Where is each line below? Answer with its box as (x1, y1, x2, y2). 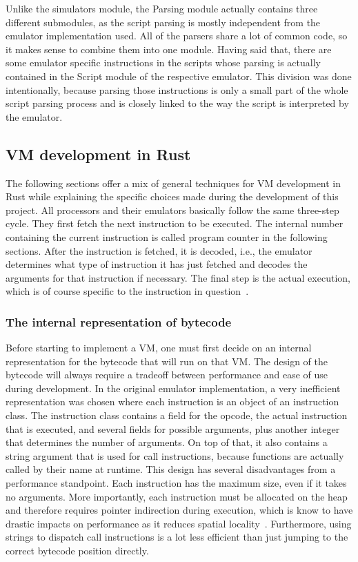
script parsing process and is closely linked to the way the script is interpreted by (6, 96, 349, 110)
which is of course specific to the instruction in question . (6, 284, 249, 298)
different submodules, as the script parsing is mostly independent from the (6, 14, 321, 29)
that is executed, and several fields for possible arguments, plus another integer (6, 421, 340, 436)
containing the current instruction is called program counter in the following (6, 229, 328, 244)
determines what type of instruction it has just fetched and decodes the (6, 257, 308, 271)
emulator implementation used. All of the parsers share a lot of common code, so (6, 28, 348, 43)
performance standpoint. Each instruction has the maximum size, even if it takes (6, 476, 347, 490)
